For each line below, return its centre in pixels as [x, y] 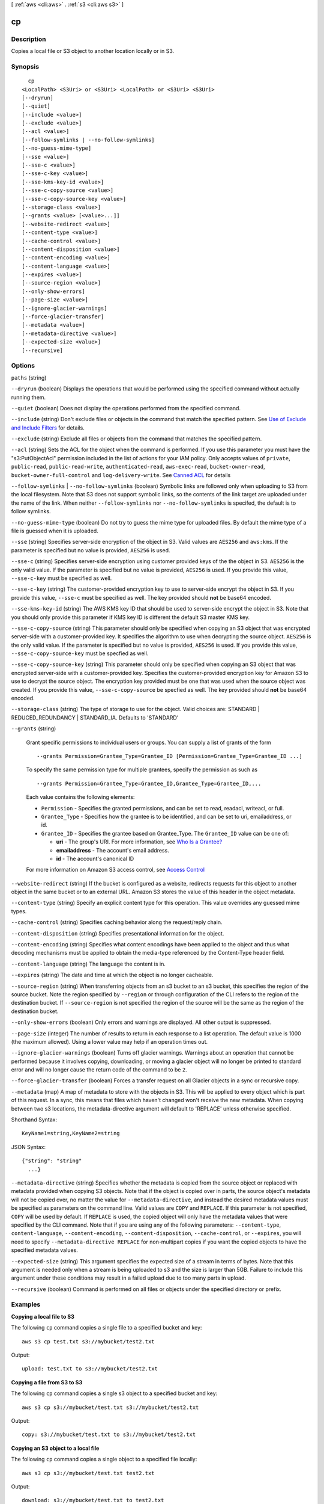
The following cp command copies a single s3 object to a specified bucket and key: [114, 1393]
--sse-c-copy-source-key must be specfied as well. [80, 653]
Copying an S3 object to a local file [55, 1448]
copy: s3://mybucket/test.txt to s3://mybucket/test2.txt [109, 1435]
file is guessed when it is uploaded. [55, 531]
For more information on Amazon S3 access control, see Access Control [115, 870]
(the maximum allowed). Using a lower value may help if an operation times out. [109, 1041]
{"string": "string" [52, 1161]
